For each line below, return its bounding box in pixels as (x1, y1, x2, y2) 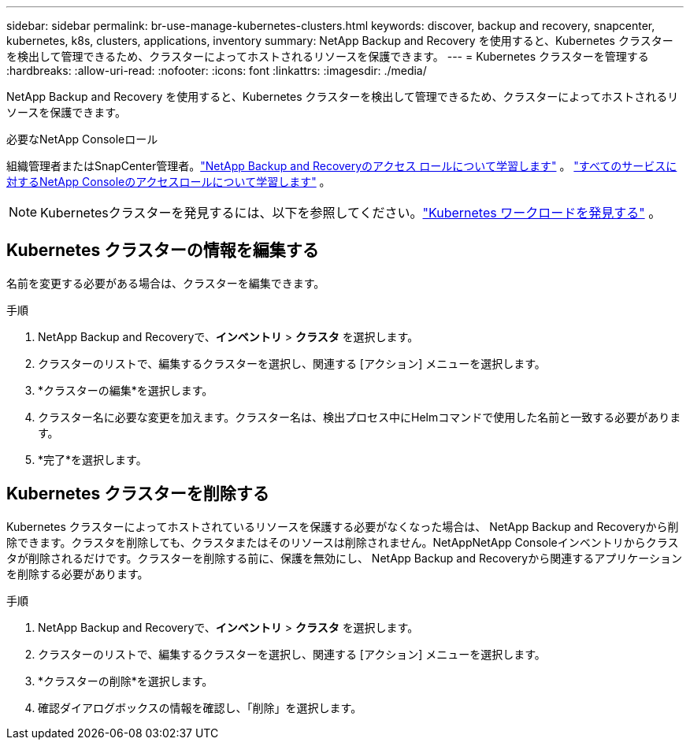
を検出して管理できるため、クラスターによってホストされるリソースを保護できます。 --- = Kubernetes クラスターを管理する (6, 50, 649, 63)
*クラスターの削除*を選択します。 (38, 674, 213, 688)
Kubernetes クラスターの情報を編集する (6, 240, 319, 261)
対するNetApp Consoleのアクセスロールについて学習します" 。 (6, 175, 331, 188)
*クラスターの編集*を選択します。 (38, 383, 213, 397)
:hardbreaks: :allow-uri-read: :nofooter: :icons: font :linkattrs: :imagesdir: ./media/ (6, 64, 427, 77)
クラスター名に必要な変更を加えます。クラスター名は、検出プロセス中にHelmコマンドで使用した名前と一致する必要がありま (38, 410, 681, 424)
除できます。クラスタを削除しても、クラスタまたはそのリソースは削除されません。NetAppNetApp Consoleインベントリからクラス (6, 535, 679, 549)
